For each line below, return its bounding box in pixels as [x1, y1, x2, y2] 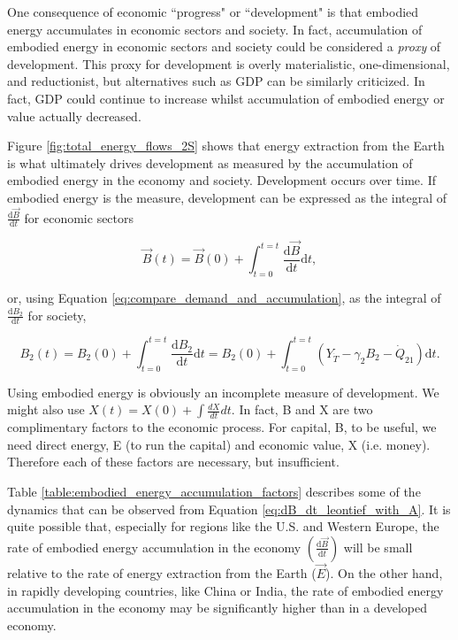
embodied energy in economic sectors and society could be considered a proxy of [7, 37, 441, 56]
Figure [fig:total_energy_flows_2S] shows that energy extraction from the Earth [7, 136, 445, 155]
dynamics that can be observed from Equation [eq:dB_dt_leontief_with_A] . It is [7, 499, 451, 518]
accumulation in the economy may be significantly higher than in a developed [7, 598, 427, 617]
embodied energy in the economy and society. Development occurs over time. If [7, 171, 436, 189]
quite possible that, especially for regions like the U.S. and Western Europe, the [7, 517, 439, 536]
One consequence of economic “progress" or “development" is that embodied [7, 3, 419, 20]
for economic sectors [24, 208, 134, 227]
